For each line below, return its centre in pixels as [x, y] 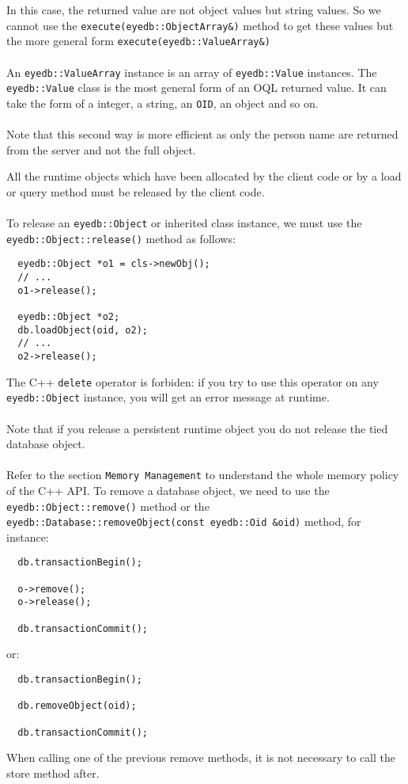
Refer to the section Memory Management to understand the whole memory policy [203, 475]
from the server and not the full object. [101, 149]
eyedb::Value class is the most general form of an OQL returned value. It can [196, 88]
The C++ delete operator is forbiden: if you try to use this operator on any [193, 381]
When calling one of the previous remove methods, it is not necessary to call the [201, 757]
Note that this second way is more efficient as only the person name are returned [202, 134]
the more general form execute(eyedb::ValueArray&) [138, 41]
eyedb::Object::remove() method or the [108, 506]
